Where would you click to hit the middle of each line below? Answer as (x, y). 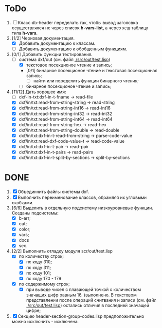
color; (25, 229)
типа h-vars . (25, 33)
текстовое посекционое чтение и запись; (69, 65)
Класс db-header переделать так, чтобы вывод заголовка (78, 22)
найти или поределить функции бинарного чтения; (86, 81)
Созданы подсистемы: (35, 213)
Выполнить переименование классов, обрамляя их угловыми (82, 197)
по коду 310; (39, 262)
